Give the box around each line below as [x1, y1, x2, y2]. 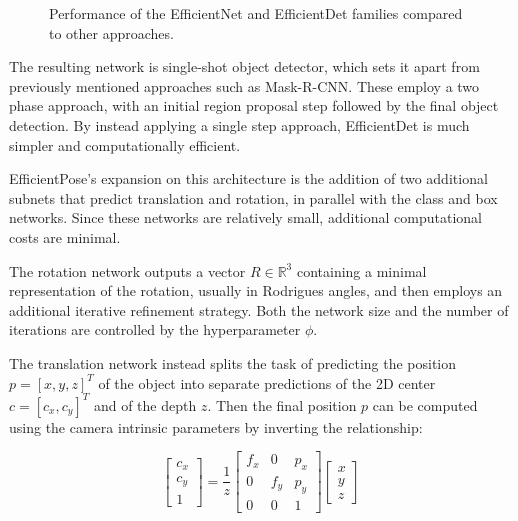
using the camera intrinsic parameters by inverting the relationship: [9, 416, 423, 437]
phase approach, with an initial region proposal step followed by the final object [9, 95, 499, 116]
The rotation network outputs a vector [9, 260, 246, 281]
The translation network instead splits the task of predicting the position [9, 352, 457, 373]
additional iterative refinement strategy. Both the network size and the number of [9, 299, 509, 320]
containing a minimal [296, 260, 427, 281]
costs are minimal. [9, 226, 121, 247]
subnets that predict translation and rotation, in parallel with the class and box [9, 187, 498, 208]
